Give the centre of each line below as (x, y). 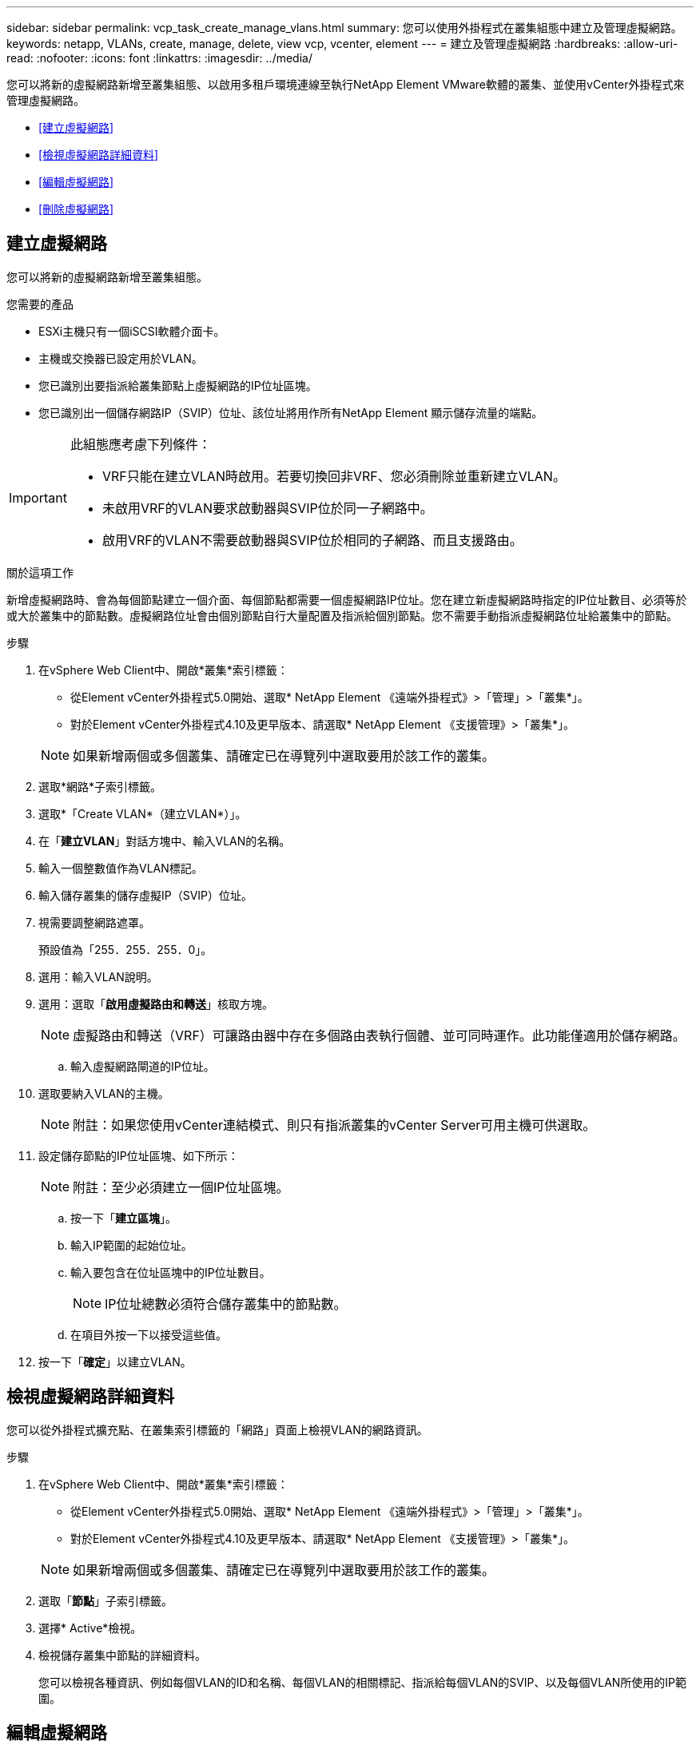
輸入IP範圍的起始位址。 (131, 1245)
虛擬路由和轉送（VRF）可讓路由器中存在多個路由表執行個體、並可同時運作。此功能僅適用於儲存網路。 (379, 1035)
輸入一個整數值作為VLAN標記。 (121, 868)
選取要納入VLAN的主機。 (104, 1093)
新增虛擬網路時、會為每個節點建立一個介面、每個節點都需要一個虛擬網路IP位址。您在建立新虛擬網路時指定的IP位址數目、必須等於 (347, 599)
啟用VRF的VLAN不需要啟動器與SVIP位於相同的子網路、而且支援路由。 (312, 540)
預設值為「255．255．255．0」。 (125, 949)
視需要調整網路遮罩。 (94, 922)
